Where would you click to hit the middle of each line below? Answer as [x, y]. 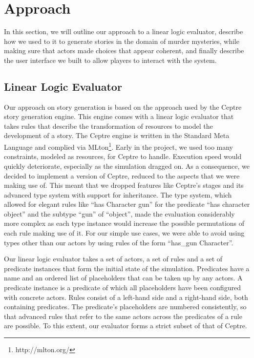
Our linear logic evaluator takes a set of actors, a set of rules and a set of [113, 259]
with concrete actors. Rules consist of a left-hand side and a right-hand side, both [126, 297]
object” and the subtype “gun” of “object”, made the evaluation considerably [119, 213]
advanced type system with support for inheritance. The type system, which [118, 194]
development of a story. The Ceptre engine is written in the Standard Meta [117, 135]
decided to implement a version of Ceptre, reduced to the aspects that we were [122, 175]
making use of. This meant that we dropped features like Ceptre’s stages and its [124, 185]
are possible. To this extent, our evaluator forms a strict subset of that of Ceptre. [126, 326]
